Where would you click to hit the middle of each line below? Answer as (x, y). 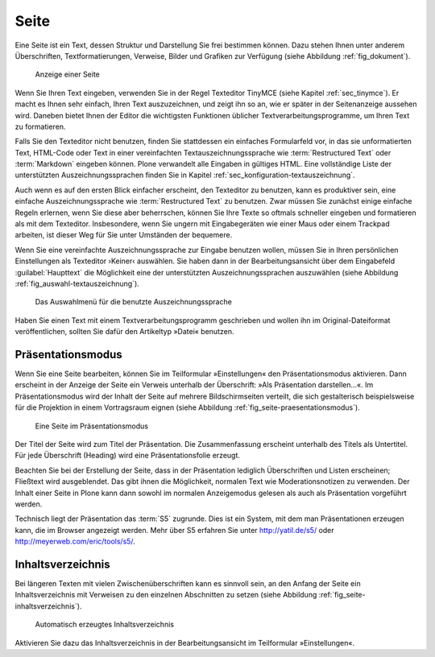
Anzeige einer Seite (68, 74)
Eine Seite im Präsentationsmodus (92, 426)
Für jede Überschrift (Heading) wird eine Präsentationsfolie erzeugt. (128, 456)
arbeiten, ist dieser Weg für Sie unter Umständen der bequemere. (124, 235)
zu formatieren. (40, 126)
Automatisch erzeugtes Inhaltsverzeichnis (105, 625)
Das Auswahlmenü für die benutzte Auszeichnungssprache (134, 302)
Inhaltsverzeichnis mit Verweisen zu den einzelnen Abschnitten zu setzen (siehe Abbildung (166, 595)
